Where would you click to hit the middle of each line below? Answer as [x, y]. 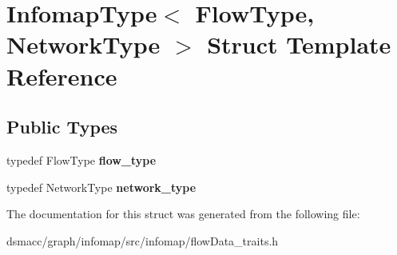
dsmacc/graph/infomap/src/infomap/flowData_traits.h [143, 240]
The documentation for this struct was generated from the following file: [183, 214]
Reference [62, 76]
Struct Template [299, 44]
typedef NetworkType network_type [101, 187]
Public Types [62, 127]
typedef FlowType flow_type [81, 159]
